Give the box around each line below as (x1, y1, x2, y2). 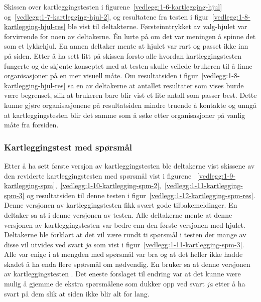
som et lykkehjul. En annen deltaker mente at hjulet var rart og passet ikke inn (4, 41, 248, 51)
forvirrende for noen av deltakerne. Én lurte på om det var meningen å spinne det (4, 31, 256, 41)
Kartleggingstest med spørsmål (4, 140, 133, 153)
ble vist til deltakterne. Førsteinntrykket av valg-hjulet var (67, 21, 247, 32)
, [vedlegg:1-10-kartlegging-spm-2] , (55, 180, 161, 191)
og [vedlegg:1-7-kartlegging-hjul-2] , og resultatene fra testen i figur (4, 11, 209, 22)
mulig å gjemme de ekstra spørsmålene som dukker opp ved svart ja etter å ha (4, 278, 245, 289)
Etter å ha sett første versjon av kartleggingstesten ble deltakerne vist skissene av (4, 160, 255, 171)
